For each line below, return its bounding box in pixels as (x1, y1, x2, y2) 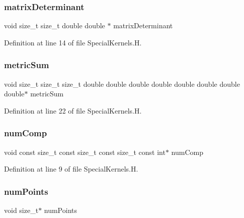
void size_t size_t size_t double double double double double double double (4, 78, 240, 89)
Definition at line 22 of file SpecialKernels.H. (4, 105, 142, 116)
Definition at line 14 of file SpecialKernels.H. (4, 37, 142, 47)
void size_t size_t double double (4, 20, 105, 31)
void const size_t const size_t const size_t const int (4, 146, 166, 157)
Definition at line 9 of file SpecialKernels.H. (4, 163, 138, 174)
